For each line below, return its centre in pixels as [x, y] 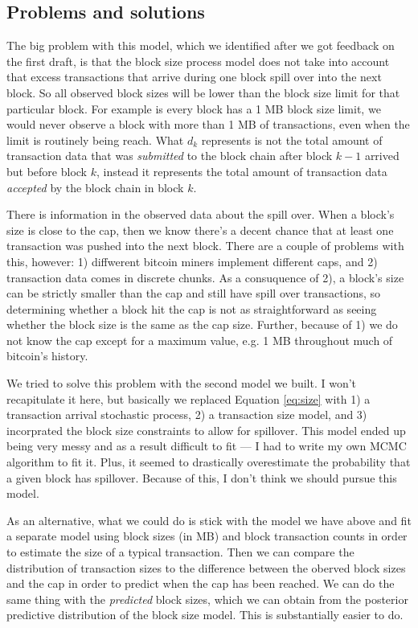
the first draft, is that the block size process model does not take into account [198, 61]
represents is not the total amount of [292, 140]
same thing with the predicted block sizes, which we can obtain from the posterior [207, 599]
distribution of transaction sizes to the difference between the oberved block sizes [206, 567]
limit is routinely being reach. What [95, 140]
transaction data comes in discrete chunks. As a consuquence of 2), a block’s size [205, 277]
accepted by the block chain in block [95, 187]
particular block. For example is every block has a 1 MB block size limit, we [194, 108]
